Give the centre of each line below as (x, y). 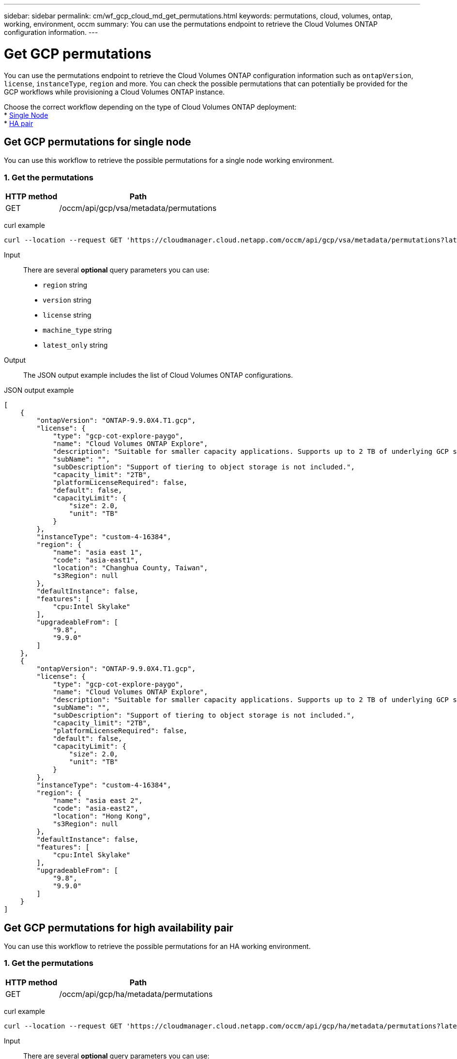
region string (65, 285)
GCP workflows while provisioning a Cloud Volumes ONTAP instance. (114, 92)
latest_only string (75, 345)
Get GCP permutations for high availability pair (119, 928)
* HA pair (19, 123)
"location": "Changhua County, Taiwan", (130, 568)
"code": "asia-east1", (96, 560)
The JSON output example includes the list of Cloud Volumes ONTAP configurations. (158, 375)
